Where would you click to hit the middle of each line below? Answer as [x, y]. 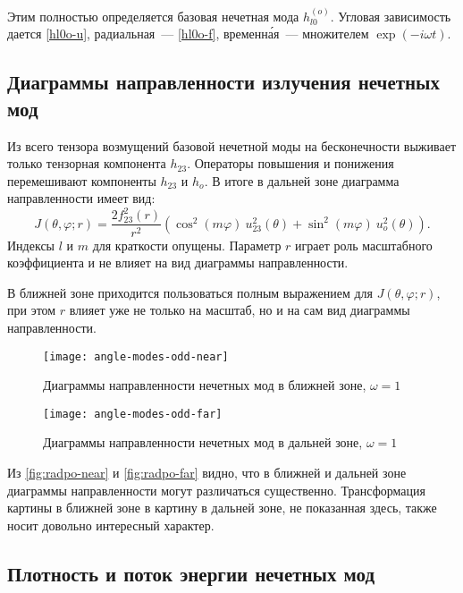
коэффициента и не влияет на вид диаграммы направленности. [178, 263]
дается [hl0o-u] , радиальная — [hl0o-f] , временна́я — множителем [188, 34]
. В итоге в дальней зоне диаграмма [302, 180]
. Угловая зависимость [391, 16]
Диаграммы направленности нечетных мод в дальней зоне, [203, 442]
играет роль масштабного [364, 245]
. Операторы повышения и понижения [290, 163]
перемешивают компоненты [82, 180]
